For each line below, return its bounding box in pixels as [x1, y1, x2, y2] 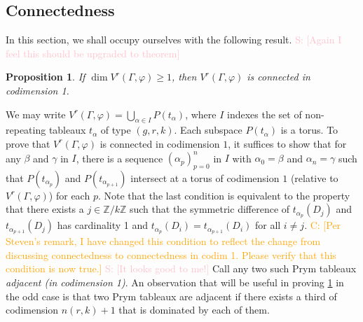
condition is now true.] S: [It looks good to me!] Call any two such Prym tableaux [6, 261, 357, 276]
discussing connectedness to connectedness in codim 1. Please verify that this [6, 247, 336, 262]
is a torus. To [280, 122, 338, 137]
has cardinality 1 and [57, 218, 149, 232]
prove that [6, 136, 50, 150]
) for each [48, 188, 90, 202]
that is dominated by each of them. [118, 302, 270, 317]
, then [171, 69, 197, 84]
